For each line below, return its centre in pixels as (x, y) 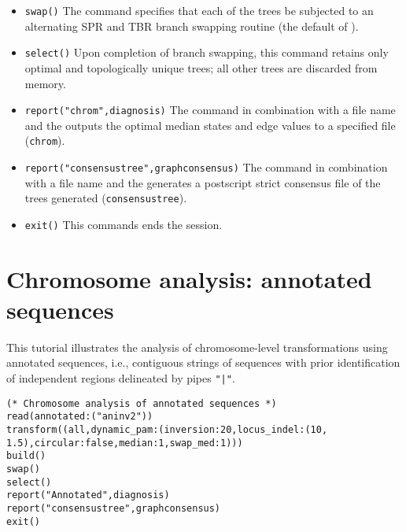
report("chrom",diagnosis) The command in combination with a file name (210, 110)
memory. (45, 83)
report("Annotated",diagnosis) (88, 495)
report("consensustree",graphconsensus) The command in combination (206, 167)
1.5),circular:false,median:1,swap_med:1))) (125, 443)
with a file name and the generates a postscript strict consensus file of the (203, 182)
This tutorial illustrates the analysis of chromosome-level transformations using (197, 347)
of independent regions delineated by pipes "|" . (121, 378)
